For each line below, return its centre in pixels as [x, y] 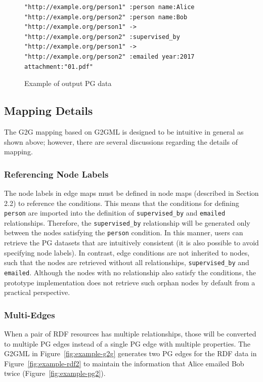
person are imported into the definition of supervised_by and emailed [115, 213]
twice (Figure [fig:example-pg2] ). [55, 373]
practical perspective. [37, 292]
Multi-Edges [30, 314]
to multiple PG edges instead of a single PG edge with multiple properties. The [127, 343]
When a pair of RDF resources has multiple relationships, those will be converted [130, 334]
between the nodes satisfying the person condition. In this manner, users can [124, 232]
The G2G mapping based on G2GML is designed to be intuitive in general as [124, 131]
